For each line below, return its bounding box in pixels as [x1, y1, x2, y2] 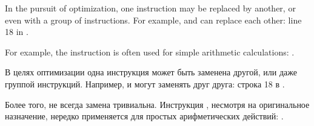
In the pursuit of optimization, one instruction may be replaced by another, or [5, 2, 296, 14]
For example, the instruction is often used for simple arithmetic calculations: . [5, 45, 295, 58]
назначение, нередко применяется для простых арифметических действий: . [5, 110, 284, 122]
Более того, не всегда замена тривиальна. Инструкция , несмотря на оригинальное [5, 98, 310, 110]
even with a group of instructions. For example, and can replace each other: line [5, 13, 302, 26]
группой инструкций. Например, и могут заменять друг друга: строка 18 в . [5, 77, 285, 90]
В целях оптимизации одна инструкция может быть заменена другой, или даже [5, 66, 298, 78]
